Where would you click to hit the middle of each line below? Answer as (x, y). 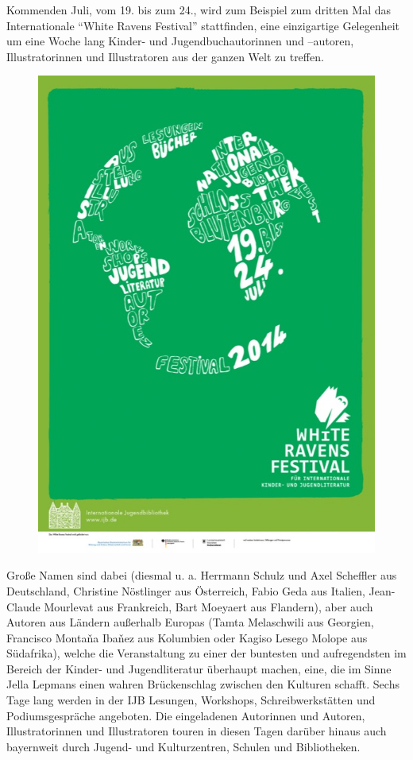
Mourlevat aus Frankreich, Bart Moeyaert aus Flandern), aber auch (208, 606)
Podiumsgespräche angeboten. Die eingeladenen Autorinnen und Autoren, (186, 715)
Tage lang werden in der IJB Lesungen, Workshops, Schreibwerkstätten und (191, 700)
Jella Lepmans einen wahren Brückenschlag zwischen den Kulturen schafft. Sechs (203, 684)
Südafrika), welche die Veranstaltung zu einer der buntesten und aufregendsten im (206, 653)
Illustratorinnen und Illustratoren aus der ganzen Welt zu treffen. (165, 56)
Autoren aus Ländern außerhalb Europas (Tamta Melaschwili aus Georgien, (190, 622)
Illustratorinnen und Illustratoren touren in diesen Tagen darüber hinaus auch (197, 731)
